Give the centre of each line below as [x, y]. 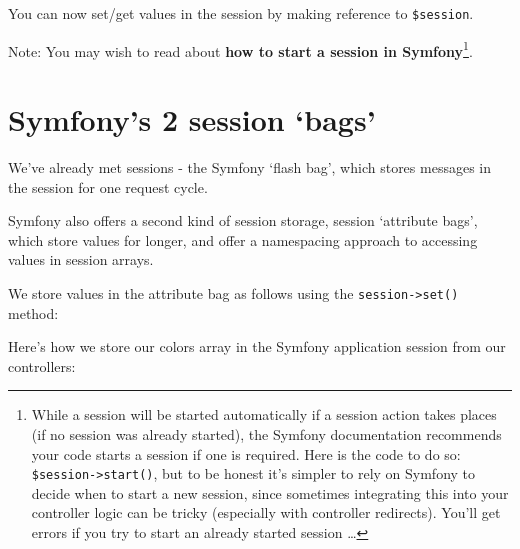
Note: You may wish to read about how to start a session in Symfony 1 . [240, 49]
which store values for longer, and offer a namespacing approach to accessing [243, 239]
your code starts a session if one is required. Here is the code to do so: [246, 453]
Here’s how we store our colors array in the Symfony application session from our [257, 346]
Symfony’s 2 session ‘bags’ [192, 119]
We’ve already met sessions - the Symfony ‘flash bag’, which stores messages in [249, 167]
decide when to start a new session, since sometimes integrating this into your [270, 492]
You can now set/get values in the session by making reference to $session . [241, 13]
